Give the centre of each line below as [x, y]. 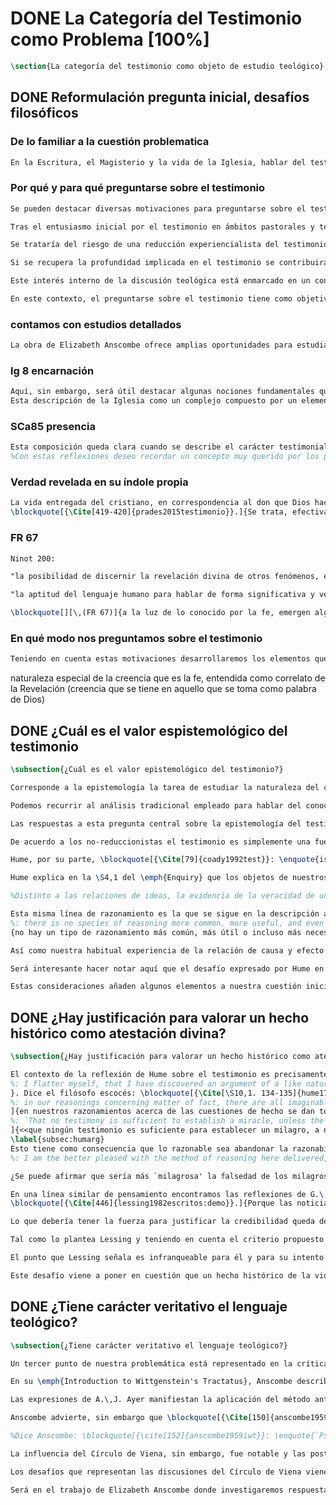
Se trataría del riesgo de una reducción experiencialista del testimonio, [171, 245]
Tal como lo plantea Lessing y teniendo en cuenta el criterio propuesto [167, 1240]
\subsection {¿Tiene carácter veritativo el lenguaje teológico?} [149, 1345]
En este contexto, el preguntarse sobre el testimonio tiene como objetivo [171, 299]
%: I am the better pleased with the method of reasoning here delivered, [169, 1158]
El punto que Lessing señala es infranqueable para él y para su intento [167, 1258]
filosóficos [44, 113]
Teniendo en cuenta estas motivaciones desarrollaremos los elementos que [169, 659]
